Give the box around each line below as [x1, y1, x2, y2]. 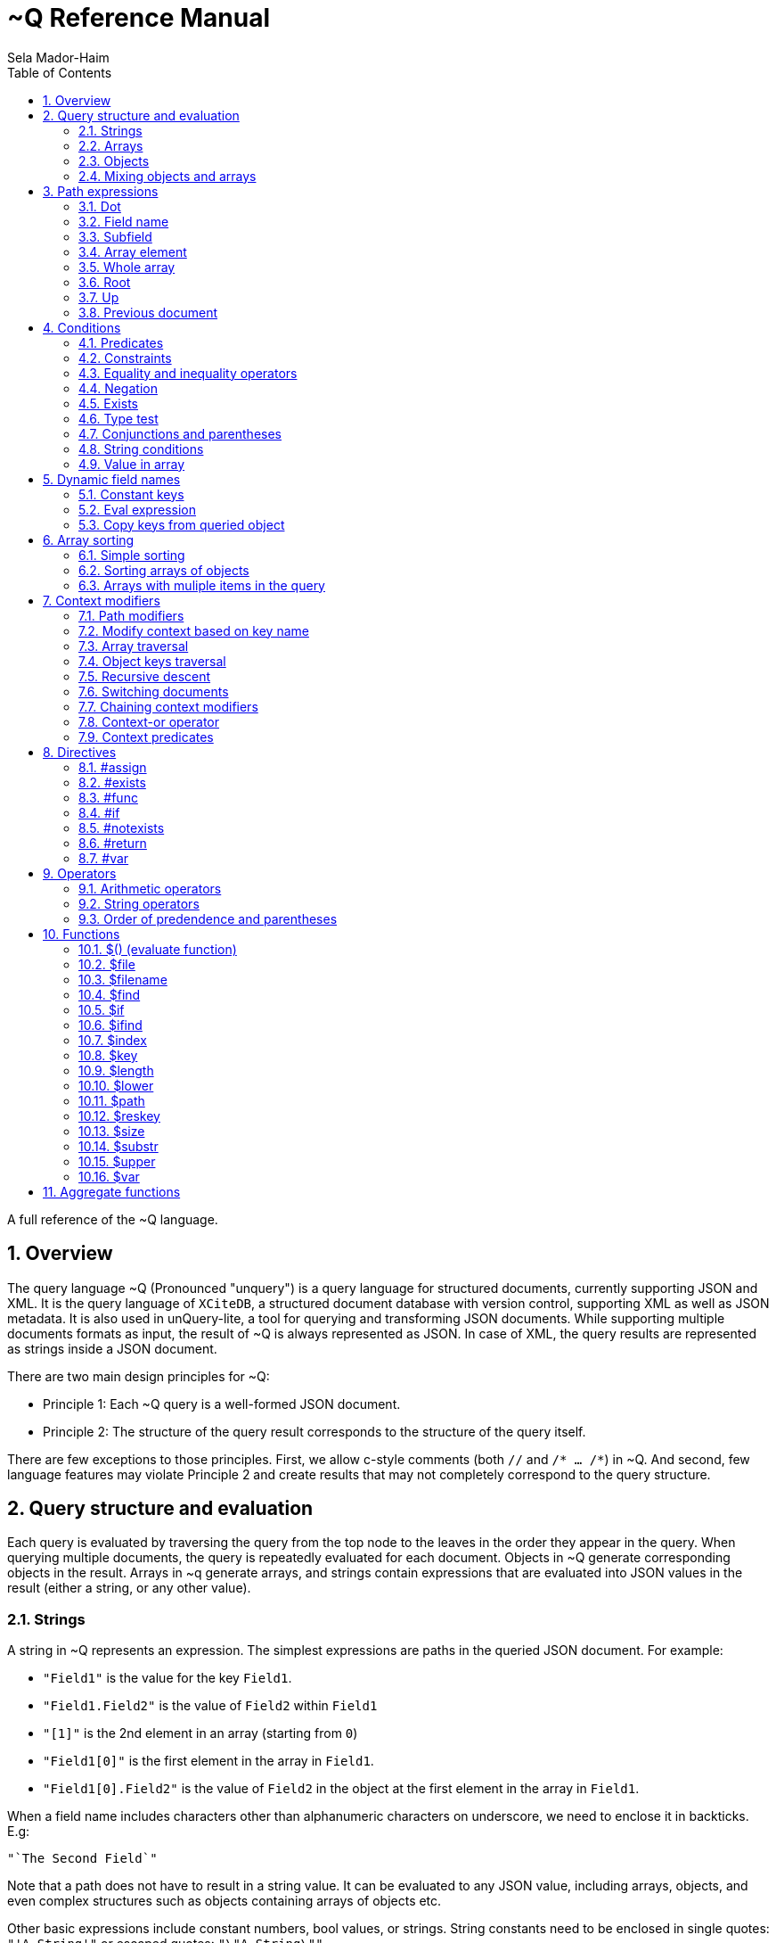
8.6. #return [78, 835, 147, 851]
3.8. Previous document [78, 304, 218, 320]
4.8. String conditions [78, 440, 204, 457]
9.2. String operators [78, 895, 200, 911]
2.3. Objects [78, 152, 150, 169]
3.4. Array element [78, 243, 187, 259]
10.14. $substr [78, 1138, 159, 1154]
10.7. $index [78, 1032, 147, 1048]
